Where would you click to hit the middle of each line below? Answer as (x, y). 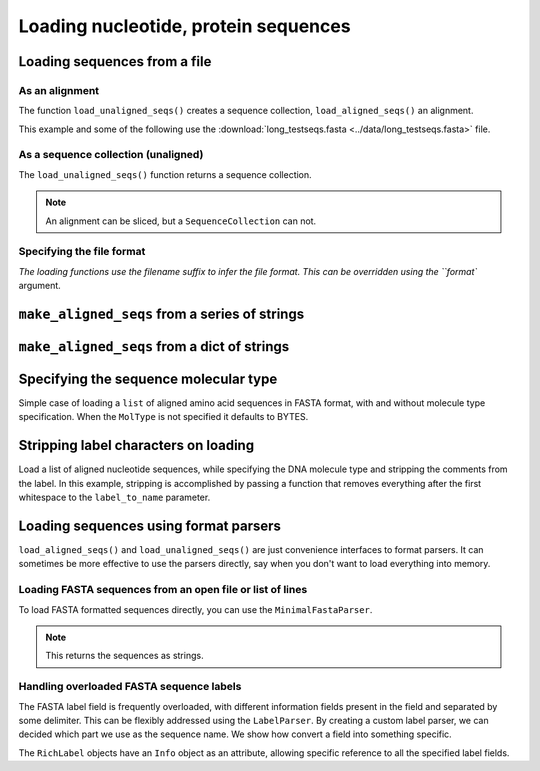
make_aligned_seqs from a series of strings (161, 313)
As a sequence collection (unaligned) (111, 155)
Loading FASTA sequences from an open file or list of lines (163, 590)
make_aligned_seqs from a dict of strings (154, 346)
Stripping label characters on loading (136, 445)
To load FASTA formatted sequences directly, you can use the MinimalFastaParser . (195, 609)
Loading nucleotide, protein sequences (184, 26)
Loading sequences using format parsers (150, 525)
